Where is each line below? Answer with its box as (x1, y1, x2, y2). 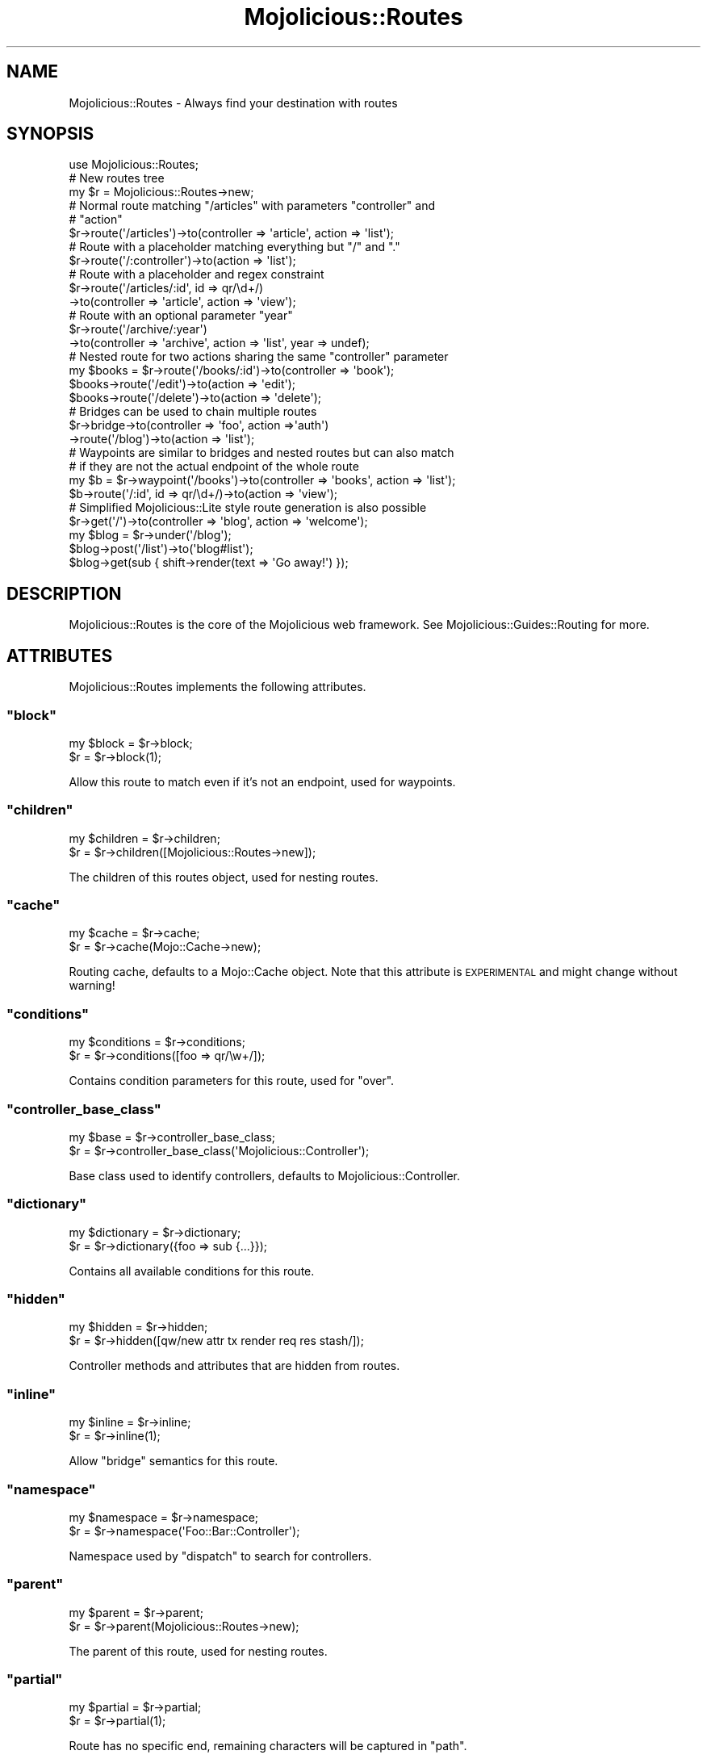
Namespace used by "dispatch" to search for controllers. (69, 1548, 372, 1563)
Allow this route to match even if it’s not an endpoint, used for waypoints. (69, 774, 456, 789)
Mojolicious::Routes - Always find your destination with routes (69, 95, 398, 110)
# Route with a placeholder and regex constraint (69, 267, 324, 282)
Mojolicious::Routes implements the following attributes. (69, 680, 366, 694)
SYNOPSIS (6, 124, 94, 144)
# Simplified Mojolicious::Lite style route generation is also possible (69, 500, 427, 515)
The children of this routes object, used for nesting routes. (69, 869, 379, 884)
